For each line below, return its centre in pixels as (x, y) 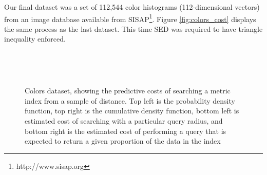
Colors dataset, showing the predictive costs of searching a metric (128, 91)
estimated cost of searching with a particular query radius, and (124, 121)
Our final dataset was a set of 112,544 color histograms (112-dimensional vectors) (132, 7)
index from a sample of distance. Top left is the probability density (130, 100)
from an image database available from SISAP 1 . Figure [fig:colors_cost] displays (130, 18)
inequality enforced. (35, 39)
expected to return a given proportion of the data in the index (123, 141)
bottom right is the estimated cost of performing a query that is (126, 131)
